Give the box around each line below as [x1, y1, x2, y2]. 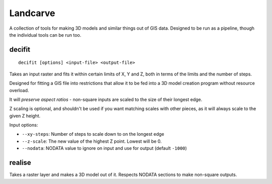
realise [9, 158, 31, 167]
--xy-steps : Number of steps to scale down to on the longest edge [22, 131, 165, 137]
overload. [9, 87, 29, 93]
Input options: [9, 122, 38, 128]
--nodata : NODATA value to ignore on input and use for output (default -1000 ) [22, 145, 187, 151]
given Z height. [9, 113, 40, 119]
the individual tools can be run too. [9, 32, 82, 38]
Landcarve [9, 8, 55, 19]
